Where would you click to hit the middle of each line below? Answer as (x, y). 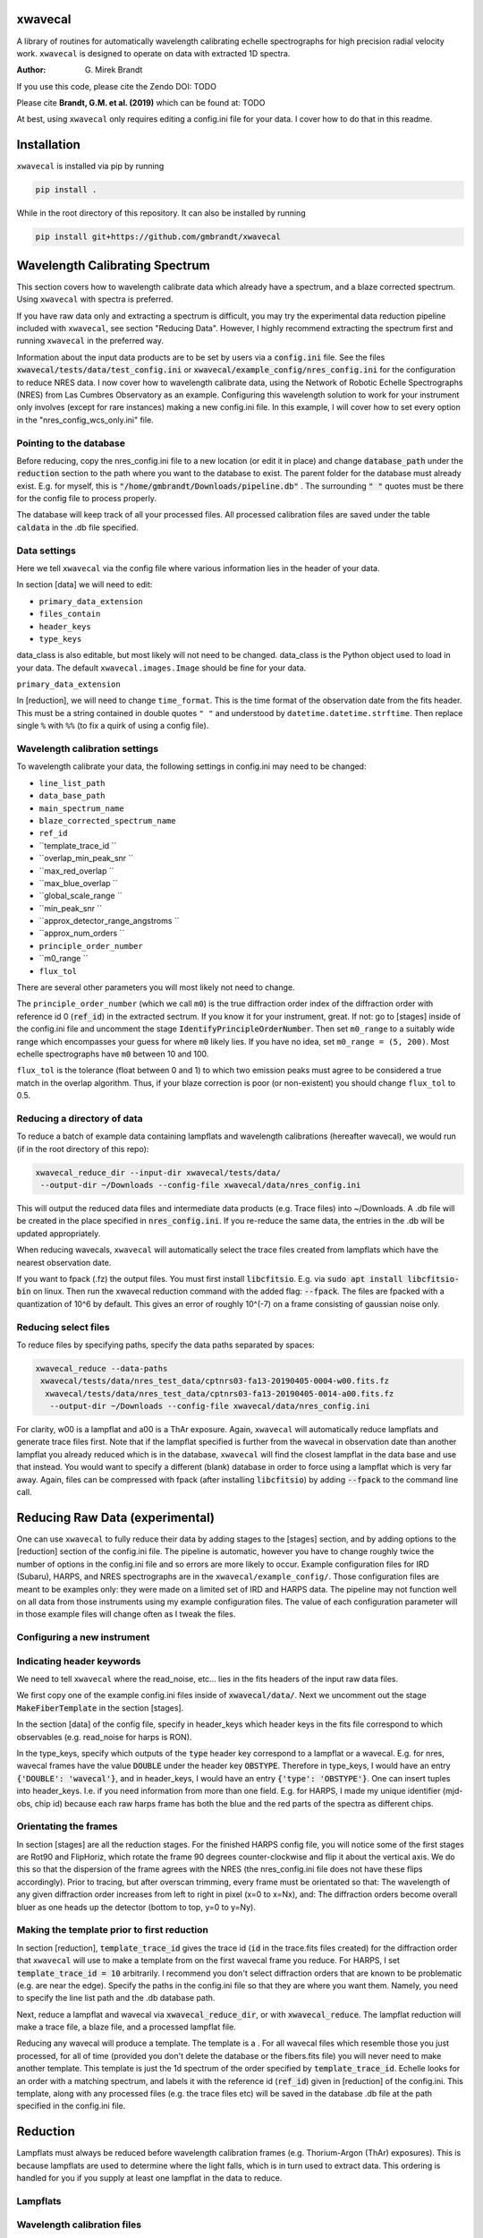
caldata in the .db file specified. (77, 527)
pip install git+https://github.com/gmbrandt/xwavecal (158, 237)
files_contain (70, 614)
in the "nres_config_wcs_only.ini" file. (85, 420)
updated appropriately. (59, 1233)
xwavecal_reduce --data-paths (102, 1368)
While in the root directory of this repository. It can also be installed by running (161, 213)
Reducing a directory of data (80, 1118)
